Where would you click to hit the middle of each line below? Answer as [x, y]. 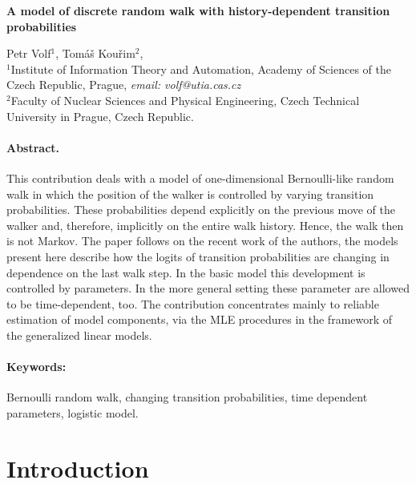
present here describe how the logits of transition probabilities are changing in [198, 256]
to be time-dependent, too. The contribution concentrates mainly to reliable [193, 303]
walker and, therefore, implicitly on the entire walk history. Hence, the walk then [205, 225]
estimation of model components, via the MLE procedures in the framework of [200, 319]
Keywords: [36, 367]
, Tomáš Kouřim [95, 53]
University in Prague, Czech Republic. [100, 116]
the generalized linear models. [79, 335]
